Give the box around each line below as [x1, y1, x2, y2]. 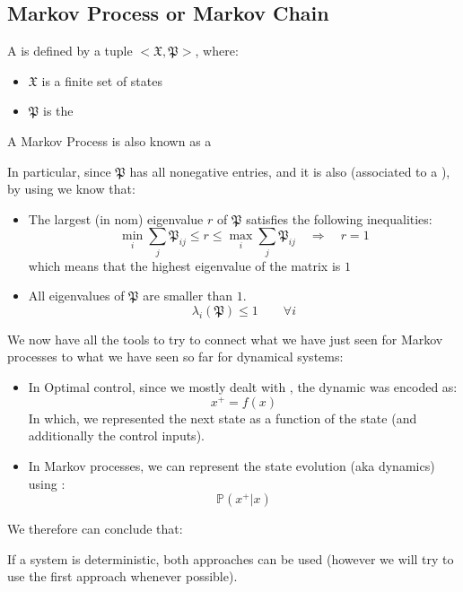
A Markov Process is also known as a [7, 131, 212, 150]
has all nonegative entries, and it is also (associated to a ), [129, 161, 450, 180]
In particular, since [7, 161, 111, 180]
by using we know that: [7, 179, 135, 198]
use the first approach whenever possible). [7, 567, 238, 586]
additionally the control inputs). [28, 426, 205, 445]
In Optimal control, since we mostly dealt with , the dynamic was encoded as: [28, 378, 458, 396]
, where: [195, 41, 239, 60]
